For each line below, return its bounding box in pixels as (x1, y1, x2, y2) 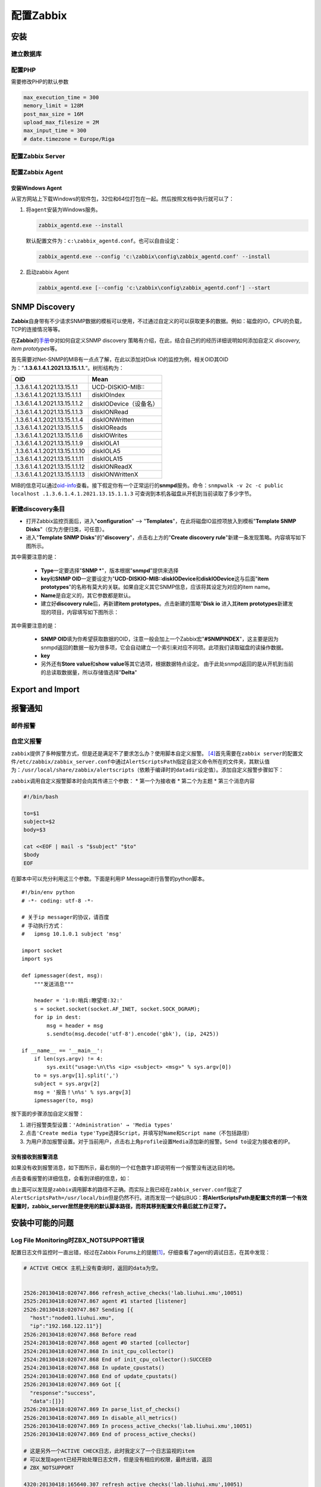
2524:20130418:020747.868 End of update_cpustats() (23, 1373, 178, 1379)
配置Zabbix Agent (11, 168, 64, 176)
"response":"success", (30, 1389, 96, 1396)
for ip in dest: (33, 1014, 81, 1021)
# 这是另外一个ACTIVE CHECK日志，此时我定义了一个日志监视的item (23, 1448, 195, 1454)
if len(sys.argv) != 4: (33, 1056, 103, 1062)
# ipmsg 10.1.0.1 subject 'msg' (21, 931, 122, 937)
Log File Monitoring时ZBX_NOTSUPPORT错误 (11, 1236, 144, 1244)
